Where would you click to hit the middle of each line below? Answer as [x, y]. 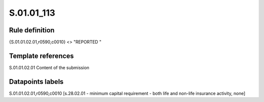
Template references [42, 56]
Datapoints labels [36, 82]
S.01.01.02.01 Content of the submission [49, 67]
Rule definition [32, 30]
